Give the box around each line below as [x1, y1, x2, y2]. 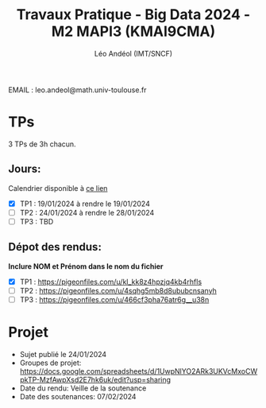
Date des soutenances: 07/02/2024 [19, 391, 137, 401]
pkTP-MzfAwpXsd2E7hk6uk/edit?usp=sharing [19, 375, 172, 384]
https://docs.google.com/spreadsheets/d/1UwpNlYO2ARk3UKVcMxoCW [19, 366, 258, 375]
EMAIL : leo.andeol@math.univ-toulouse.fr [8, 85, 147, 95]
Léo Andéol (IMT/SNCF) [94, 49, 173, 58]
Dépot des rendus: [8, 240, 102, 254]
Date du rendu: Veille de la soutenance [19, 383, 147, 393]
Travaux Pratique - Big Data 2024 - [16, 6, 251, 24]
